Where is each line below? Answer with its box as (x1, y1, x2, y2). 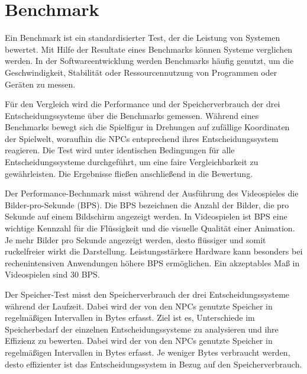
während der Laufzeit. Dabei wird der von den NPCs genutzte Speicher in (5, 299, 273, 312)
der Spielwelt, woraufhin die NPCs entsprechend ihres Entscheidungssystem (5, 132, 279, 144)
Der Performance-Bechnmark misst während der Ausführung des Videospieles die (5, 187, 299, 199)
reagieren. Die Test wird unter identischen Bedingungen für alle (5, 144, 235, 156)
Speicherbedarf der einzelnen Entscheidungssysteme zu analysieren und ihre (5, 323, 279, 335)
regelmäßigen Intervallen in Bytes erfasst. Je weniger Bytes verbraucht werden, (5, 346, 290, 358)
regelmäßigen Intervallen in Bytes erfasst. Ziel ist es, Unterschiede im (5, 311, 255, 324)
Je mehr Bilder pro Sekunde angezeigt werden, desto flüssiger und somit (5, 233, 266, 246)
